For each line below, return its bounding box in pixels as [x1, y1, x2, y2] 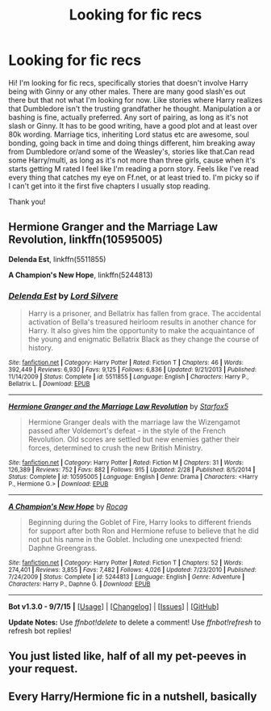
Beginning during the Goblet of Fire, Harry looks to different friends [27, 518, 252, 527]
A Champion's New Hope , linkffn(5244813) [8, 269, 153, 280]
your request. [8, 662, 78, 676]
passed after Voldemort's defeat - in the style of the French [27, 426, 226, 436]
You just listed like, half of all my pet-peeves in [8, 650, 247, 663]
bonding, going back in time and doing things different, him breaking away [8, 138, 256, 147]
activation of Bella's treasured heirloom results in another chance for [27, 317, 256, 327]
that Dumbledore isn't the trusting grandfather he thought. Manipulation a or [8, 104, 261, 113]
